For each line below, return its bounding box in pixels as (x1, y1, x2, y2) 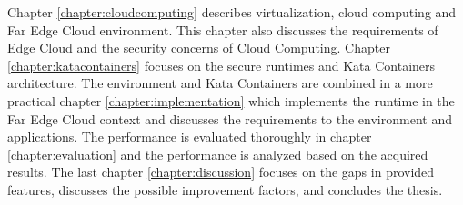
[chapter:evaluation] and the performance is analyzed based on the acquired (7, 144, 428, 163)
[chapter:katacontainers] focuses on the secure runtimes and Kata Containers (7, 55, 436, 74)
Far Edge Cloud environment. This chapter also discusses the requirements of (7, 20, 438, 39)
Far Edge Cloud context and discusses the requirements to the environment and (7, 109, 452, 128)
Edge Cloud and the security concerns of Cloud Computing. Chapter (7, 38, 390, 57)
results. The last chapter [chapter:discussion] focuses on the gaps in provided (7, 162, 435, 181)
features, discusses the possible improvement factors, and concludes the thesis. (7, 180, 443, 199)
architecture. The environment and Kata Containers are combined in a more (7, 73, 433, 93)
